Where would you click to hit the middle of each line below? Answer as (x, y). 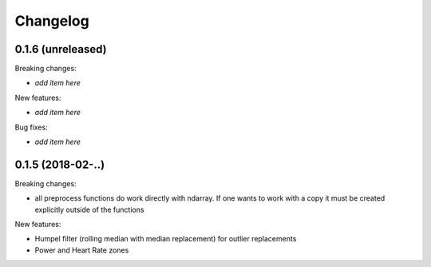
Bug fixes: (31, 127)
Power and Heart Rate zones (82, 250)
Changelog (52, 21)
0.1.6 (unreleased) (61, 49)
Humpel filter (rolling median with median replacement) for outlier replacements (166, 239)
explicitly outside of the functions (89, 209)
